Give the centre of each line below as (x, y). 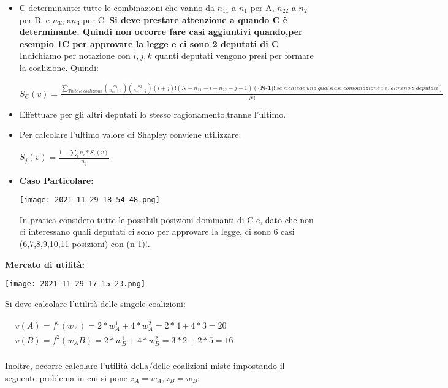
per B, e (35, 19)
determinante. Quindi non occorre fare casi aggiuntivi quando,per (161, 32)
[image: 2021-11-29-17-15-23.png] (75, 284)
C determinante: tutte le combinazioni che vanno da (117, 7)
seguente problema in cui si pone (66, 377)
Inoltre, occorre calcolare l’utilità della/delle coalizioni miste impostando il (145, 365)
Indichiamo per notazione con (75, 55)
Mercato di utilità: (45, 264)
